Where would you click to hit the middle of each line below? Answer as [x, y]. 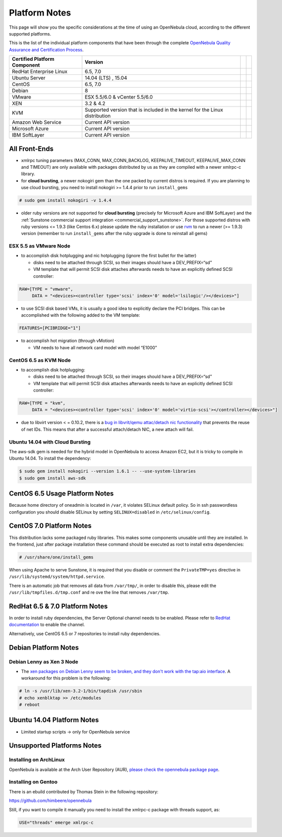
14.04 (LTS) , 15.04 [106, 78]
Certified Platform [33, 59]
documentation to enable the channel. [47, 624]
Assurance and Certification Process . [46, 50]
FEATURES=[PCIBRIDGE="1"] [50, 328]
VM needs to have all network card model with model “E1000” [95, 347]
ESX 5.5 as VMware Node [40, 246]
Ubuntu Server [29, 78]
